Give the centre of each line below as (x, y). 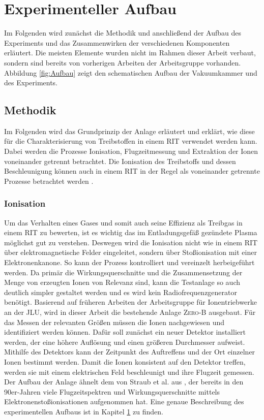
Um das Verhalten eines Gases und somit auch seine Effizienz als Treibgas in (123, 222)
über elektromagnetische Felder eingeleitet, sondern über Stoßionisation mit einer (130, 252)
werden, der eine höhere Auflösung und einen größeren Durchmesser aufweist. (125, 342)
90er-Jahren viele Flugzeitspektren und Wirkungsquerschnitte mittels (112, 391)
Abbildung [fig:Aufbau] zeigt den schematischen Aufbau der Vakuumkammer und (131, 72)
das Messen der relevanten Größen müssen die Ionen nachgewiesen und (114, 322)
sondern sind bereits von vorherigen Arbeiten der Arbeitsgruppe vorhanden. (123, 62)
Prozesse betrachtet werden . (49, 181)
